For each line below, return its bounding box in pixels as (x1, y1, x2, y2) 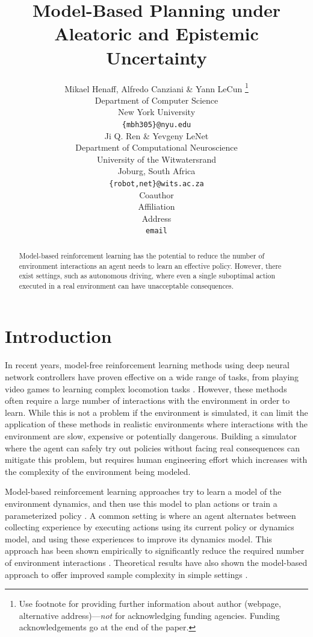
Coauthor (139, 188, 174, 201)
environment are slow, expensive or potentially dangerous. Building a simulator (5, 429, 297, 442)
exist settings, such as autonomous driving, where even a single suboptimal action (19, 271, 276, 281)
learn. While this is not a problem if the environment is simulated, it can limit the (5, 406, 308, 418)
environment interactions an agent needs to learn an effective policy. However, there (19, 260, 282, 271)
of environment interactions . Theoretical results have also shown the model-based (5, 556, 308, 568)
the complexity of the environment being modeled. (5, 465, 191, 477)
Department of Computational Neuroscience (75, 141, 238, 154)
